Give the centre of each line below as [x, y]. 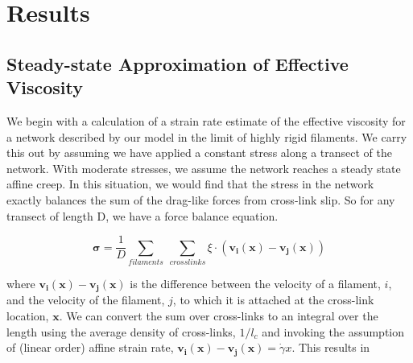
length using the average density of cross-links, [121, 331]
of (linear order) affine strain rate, [90, 347]
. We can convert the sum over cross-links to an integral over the [219, 315]
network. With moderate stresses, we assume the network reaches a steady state [204, 168]
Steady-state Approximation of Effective [178, 63]
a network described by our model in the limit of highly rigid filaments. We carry [207, 136]
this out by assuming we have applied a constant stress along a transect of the [199, 153]
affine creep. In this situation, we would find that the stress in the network [190, 184]
